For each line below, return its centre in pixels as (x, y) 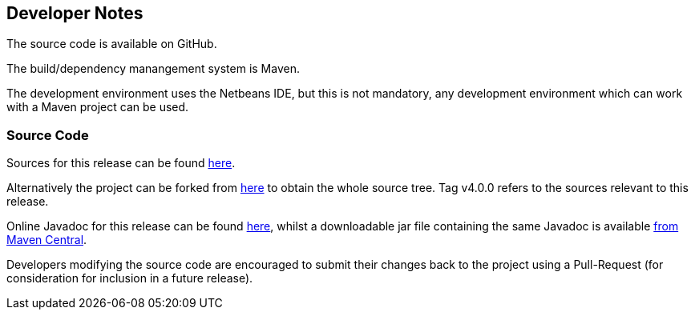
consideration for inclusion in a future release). (130, 278)
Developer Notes (75, 13)
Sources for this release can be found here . (121, 163)
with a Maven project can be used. (98, 107)
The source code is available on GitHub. (112, 44)
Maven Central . (47, 240)
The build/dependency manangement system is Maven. (153, 69)
